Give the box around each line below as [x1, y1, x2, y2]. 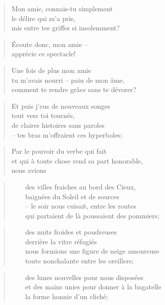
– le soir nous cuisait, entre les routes [25, 201, 136, 211]
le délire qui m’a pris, [11, 13, 76, 23]
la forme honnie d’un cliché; [25, 291, 108, 301]
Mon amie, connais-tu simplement [11, 3, 113, 13]
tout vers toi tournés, [11, 110, 75, 120]
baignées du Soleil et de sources [25, 191, 120, 201]
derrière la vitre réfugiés [25, 236, 97, 246]
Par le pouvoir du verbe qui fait [11, 146, 107, 156]
